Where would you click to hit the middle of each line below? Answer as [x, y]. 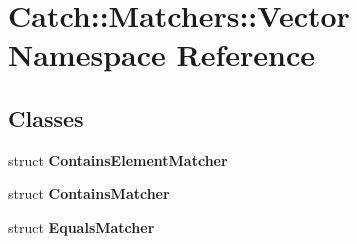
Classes [46, 117]
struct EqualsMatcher [81, 226]
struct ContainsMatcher [89, 193]
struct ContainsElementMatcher [118, 159]
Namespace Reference [161, 54]
